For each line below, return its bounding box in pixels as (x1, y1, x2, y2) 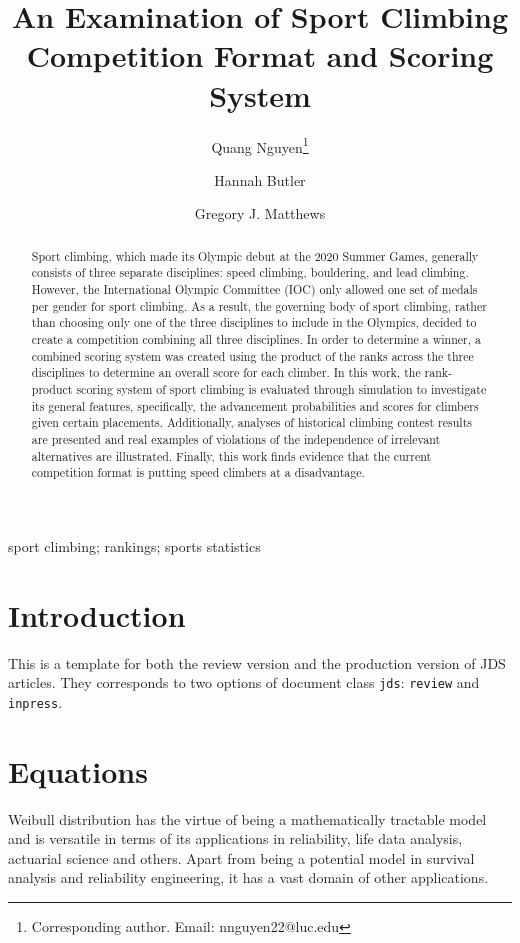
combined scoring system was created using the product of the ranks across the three (31, 347, 474, 364)
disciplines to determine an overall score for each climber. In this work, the (31, 364, 421, 381)
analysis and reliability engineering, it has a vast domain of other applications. (8, 867, 489, 888)
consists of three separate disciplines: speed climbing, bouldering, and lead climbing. (31, 264, 469, 281)
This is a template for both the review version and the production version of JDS (8, 652, 506, 673)
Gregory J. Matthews (194, 203, 326, 224)
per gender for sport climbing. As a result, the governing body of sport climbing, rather (31, 297, 487, 314)
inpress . (8, 691, 63, 712)
